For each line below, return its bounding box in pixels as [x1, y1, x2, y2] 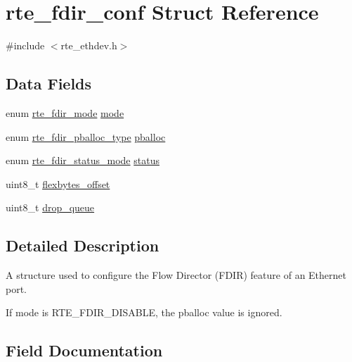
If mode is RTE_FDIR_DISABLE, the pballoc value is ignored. [6, 305, 282, 320]
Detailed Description [6, 235, 159, 256]
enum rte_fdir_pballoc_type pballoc [6, 129, 166, 144]
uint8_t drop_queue [6, 200, 95, 215]
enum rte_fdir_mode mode [6, 105, 124, 120]
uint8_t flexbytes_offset [6, 176, 110, 191]
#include [6, 38, 45, 53]
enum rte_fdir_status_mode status [6, 153, 159, 168]
